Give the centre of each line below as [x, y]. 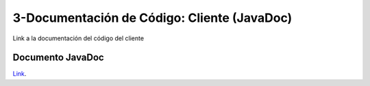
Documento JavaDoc [58, 58]
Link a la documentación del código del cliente [78, 38]
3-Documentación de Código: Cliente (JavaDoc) [152, 18]
